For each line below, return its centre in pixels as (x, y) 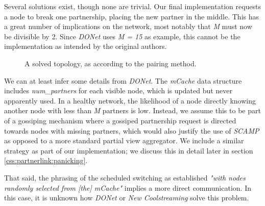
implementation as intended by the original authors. (86, 46)
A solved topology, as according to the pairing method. (111, 63)
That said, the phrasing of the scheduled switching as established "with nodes (125, 177)
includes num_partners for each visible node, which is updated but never (118, 91)
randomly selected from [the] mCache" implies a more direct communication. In (128, 187)
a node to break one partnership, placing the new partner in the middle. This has (132, 16)
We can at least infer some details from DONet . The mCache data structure (123, 80)
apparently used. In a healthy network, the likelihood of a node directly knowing (130, 100)
